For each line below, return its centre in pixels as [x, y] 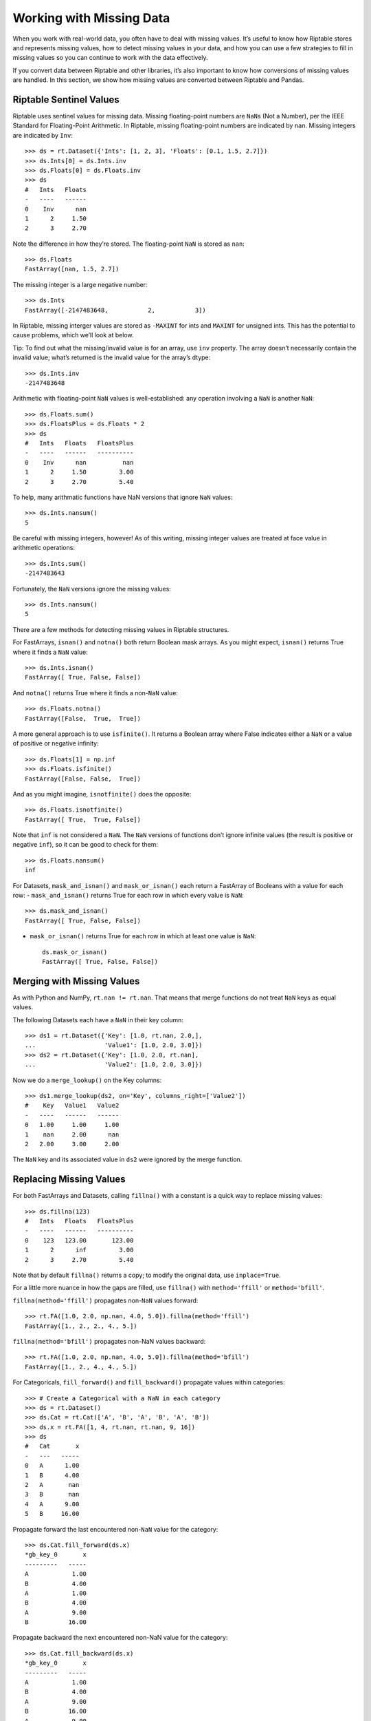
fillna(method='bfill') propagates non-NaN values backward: [109, 1341]
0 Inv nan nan [79, 462]
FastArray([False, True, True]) [83, 718]
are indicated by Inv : [43, 135]
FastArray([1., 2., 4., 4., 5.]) [81, 1367]
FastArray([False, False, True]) [83, 779]
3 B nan [52, 1495]
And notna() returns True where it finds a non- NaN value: [95, 693]
